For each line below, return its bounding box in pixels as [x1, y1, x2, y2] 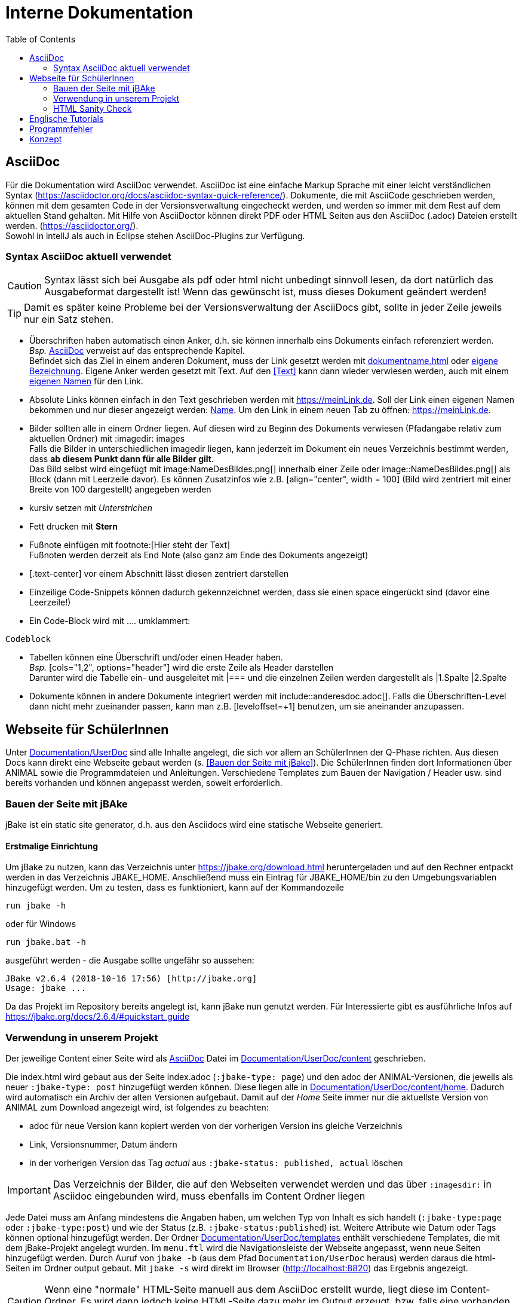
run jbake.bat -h [5, 937, 86, 947]
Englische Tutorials [29, 113, 104, 124]
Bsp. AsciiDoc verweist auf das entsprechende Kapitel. [29, 345, 245, 356]
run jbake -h [5, 901, 66, 911]
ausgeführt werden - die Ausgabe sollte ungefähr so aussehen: [5, 955, 254, 966]
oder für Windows [5, 919, 76, 929]
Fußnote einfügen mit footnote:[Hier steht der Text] [29, 540, 231, 550]
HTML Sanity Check [53, 103, 132, 114]
